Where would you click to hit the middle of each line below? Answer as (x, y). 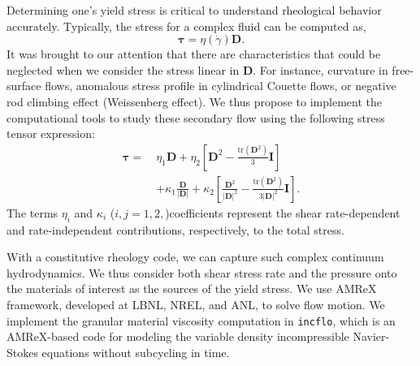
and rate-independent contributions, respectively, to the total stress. (175, 229)
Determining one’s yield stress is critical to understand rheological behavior (194, 10)
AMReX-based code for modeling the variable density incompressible (178, 336)
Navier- (371, 336)
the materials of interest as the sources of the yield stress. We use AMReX (192, 288)
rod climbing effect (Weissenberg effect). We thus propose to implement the (194, 101)
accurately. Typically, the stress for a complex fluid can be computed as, (186, 26)
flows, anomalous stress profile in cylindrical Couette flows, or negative (221, 86)
